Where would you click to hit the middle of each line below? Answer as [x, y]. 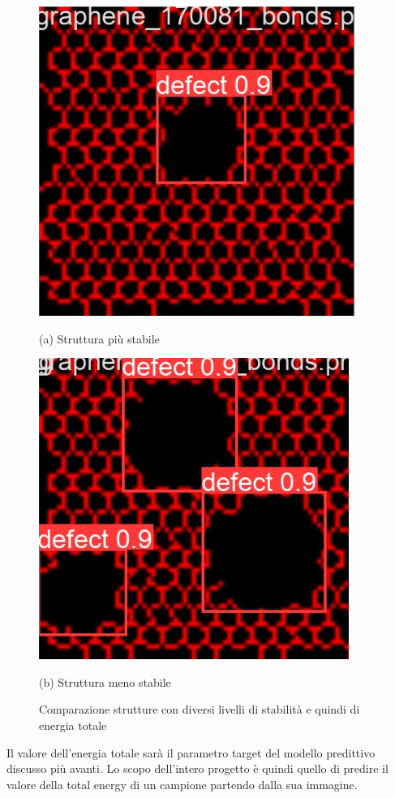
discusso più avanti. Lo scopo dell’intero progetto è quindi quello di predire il [197, 768]
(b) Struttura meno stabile [105, 682]
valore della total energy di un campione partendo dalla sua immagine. [182, 784]
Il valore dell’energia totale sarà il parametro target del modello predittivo [191, 752]
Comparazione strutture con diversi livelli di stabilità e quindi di [200, 709]
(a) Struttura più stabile [99, 338]
